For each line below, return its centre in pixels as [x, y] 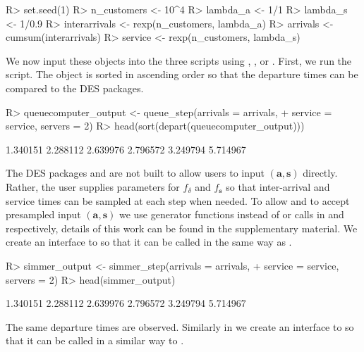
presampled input [43, 214]
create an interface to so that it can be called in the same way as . [149, 242]
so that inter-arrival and [278, 186]
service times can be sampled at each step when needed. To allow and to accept [178, 200]
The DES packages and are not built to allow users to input [135, 173]
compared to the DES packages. [75, 88]
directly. [320, 173]
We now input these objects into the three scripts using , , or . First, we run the [179, 60]
